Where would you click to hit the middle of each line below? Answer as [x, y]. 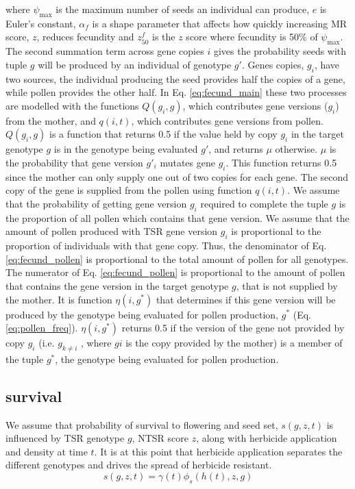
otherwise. [296, 149]
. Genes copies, [273, 64]
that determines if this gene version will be [246, 299]
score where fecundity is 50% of [252, 37]
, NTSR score [160, 438]
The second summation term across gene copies [105, 51]
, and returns [236, 149]
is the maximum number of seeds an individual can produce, [183, 9]
